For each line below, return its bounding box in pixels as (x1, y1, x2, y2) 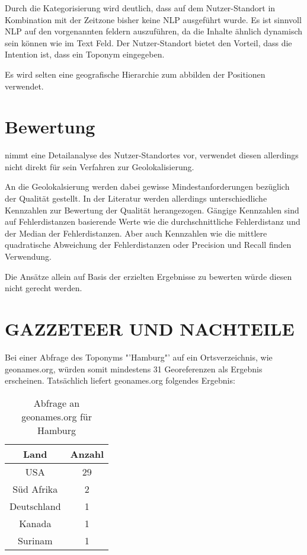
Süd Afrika (12, 481, 58, 496)
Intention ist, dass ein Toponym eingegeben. (5, 48, 165, 60)
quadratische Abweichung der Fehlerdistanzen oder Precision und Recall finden (5, 238, 292, 251)
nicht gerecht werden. (5, 282, 82, 294)
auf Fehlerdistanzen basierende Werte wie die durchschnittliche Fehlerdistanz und (5, 215, 300, 228)
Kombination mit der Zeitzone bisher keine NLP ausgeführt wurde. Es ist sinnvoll (5, 13, 302, 25)
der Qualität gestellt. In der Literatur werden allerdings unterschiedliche (5, 192, 267, 205)
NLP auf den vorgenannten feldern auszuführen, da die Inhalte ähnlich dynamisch (5, 25, 303, 37)
